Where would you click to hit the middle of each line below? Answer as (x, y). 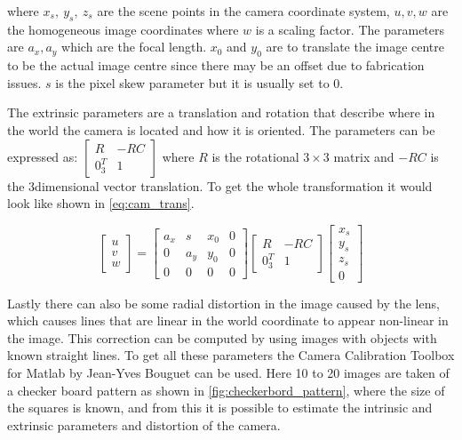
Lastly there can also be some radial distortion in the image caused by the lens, (223, 303)
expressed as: (43, 156)
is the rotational (255, 156)
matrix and (364, 156)
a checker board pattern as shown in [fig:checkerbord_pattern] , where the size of (226, 390)
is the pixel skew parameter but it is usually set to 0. (199, 82)
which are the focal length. (134, 47)
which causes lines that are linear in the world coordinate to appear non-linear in (228, 320)
